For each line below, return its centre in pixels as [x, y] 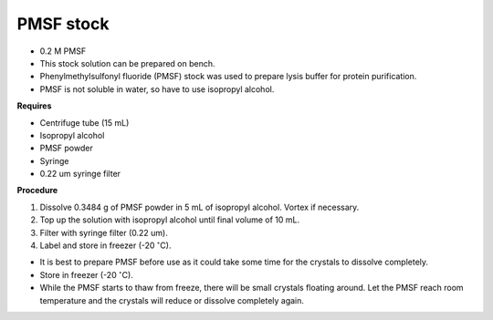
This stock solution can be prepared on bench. [127, 63]
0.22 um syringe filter [80, 174]
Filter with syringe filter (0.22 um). [104, 232]
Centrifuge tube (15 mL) [84, 122]
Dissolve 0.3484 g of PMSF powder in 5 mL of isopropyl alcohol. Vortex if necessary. [199, 207]
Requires [34, 106]
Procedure [37, 191]
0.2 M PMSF [63, 51]
